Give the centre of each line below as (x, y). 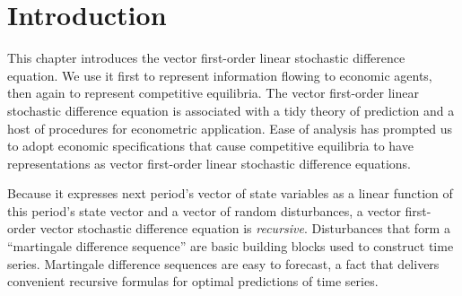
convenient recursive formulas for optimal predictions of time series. (193, 281)
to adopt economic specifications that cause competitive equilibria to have (210, 146)
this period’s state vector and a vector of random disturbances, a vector (204, 210)
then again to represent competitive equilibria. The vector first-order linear (213, 93)
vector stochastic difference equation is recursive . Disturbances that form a (245, 228)
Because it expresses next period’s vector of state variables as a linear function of (230, 193)
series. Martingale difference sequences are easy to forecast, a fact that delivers (223, 263)
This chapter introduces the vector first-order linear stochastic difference (206, 58)
